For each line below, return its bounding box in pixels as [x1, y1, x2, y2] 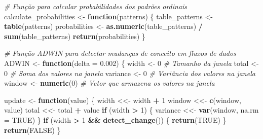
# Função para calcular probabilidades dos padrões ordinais [4, 1, 187, 11]
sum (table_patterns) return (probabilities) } [4, 30, 145, 41]
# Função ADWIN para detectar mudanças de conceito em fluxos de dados [4, 48, 236, 58]
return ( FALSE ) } [4, 124, 61, 135]
